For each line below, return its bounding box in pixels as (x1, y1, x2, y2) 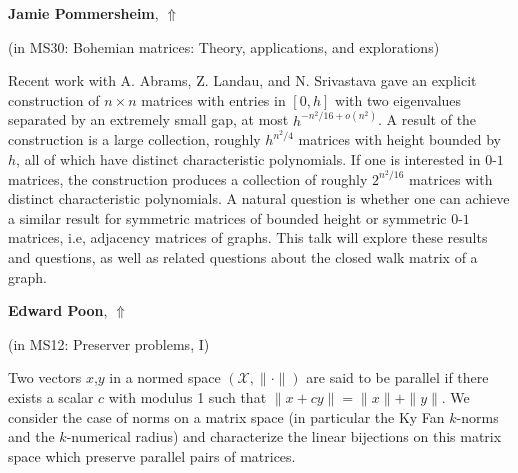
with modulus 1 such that (108, 387, 267, 408)
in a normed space (109, 367, 221, 388)
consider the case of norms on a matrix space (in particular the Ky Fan (8, 406, 445, 427)
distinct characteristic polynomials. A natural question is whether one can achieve (8, 188, 510, 209)
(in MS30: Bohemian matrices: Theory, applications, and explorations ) (8, 36, 440, 57)
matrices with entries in (141, 89, 286, 110)
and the (8, 426, 55, 447)
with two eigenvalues (335, 89, 462, 110)
